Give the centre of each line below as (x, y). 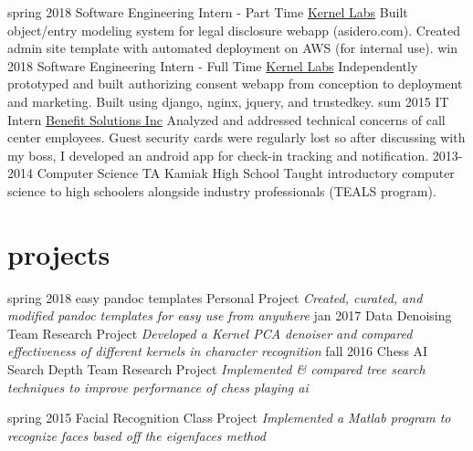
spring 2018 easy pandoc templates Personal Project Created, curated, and (215, 297)
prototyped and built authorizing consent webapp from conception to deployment (235, 84)
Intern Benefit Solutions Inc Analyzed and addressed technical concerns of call (226, 119)
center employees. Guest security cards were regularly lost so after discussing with (236, 137)
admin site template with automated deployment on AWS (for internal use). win (232, 48)
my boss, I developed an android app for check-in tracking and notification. (218, 155)
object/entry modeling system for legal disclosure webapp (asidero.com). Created (234, 30)
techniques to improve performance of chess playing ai (158, 387)
